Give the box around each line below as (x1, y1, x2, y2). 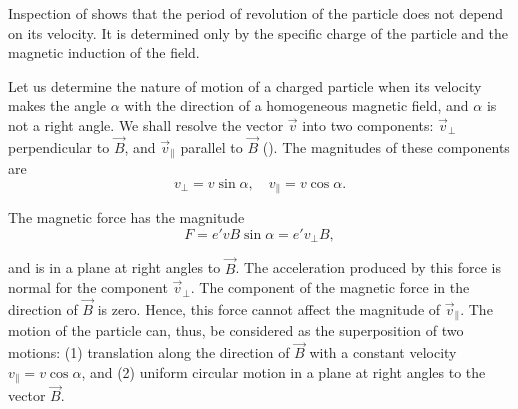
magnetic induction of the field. (8, 42, 200, 63)
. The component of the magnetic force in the (190, 277, 470, 298)
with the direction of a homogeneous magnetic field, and (124, 95, 469, 116)
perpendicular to (8, 136, 110, 157)
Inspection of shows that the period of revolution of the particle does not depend (8, 3, 504, 23)
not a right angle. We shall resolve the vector (8, 114, 284, 135)
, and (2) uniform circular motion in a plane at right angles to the (81, 361, 486, 382)
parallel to (180, 136, 243, 157)
